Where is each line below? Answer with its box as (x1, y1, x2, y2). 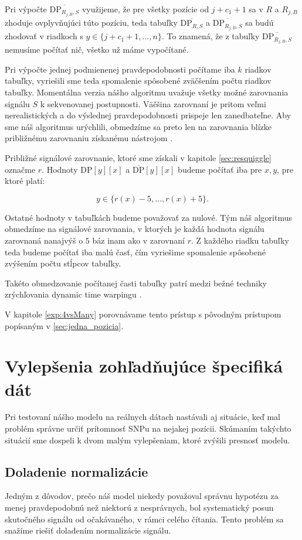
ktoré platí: (5, 175, 45, 187)
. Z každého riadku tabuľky (191, 234, 289, 246)
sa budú (245, 16, 274, 29)
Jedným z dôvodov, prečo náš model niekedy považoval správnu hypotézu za (5, 490, 279, 502)
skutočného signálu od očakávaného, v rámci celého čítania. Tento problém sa (5, 512, 284, 525)
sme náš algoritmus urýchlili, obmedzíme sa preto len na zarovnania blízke (5, 120, 272, 132)
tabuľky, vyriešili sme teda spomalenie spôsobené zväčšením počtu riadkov (5, 74, 272, 87)
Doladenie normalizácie (5, 462, 148, 480)
